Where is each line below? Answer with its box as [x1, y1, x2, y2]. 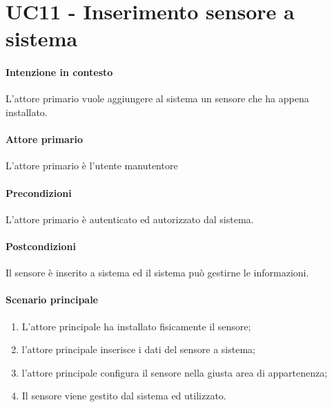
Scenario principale [6, 292, 98, 307]
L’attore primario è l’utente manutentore [6, 158, 178, 173]
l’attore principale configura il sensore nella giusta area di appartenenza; [21, 365, 328, 379]
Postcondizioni [6, 238, 76, 253]
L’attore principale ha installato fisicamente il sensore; [21, 319, 251, 333]
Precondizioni [6, 185, 72, 200]
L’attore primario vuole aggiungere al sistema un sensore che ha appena [6, 91, 309, 106]
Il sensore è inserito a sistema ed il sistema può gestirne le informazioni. [6, 265, 309, 280]
